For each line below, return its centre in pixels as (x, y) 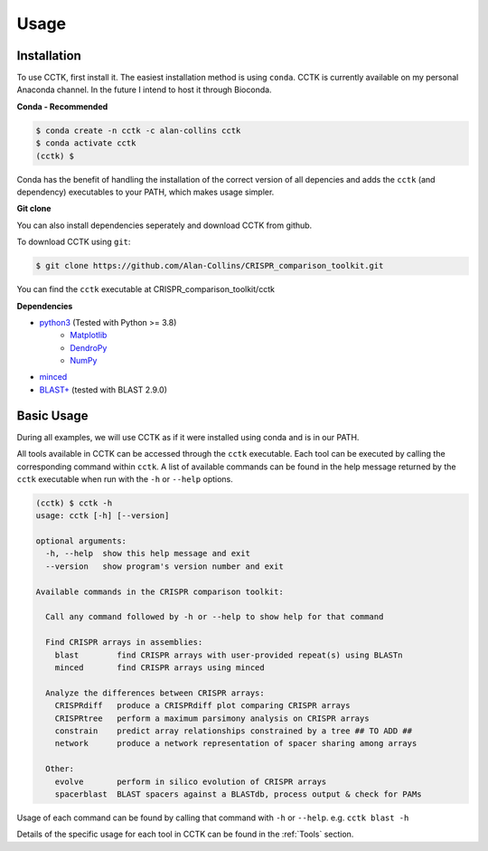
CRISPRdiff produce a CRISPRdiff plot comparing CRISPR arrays (202, 706)
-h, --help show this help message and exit (148, 553)
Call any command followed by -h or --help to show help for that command (215, 617)
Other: (60, 769)
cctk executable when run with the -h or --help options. (125, 478)
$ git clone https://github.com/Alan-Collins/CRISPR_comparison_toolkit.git (210, 266)
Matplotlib (89, 336)
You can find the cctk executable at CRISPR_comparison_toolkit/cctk (146, 289)
